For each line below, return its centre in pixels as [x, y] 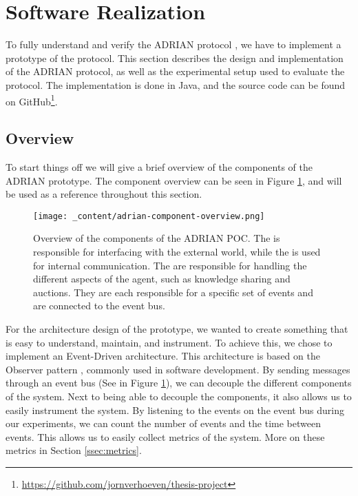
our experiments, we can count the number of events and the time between [163, 423]
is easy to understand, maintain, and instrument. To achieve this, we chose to [169, 342]
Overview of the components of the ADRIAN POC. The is [157, 238]
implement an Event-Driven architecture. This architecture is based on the [163, 356]
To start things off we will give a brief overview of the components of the [159, 166]
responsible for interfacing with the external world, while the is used [177, 251]
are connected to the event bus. [99, 306]
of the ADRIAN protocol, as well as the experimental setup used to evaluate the [175, 71]
